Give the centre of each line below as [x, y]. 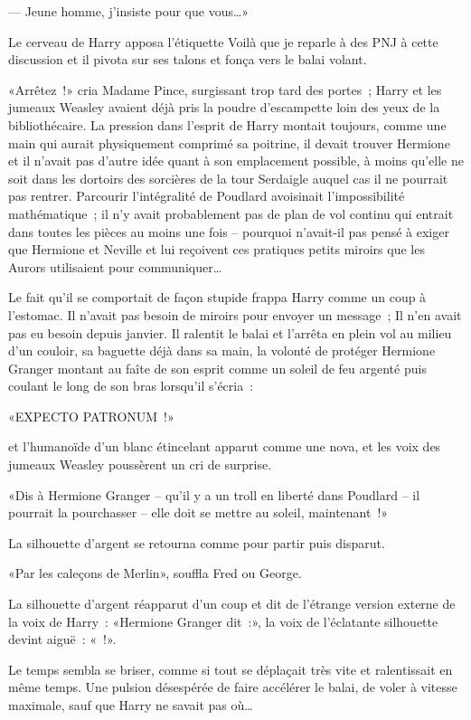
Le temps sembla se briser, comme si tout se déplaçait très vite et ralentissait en [231, 669]
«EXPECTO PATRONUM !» [91, 416]
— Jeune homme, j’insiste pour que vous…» [129, 11]
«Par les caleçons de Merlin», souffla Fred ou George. [155, 573]
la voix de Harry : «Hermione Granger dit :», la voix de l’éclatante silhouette [223, 621]
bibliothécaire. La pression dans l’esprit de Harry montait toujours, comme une [227, 124]
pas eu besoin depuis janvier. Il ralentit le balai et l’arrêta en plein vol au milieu [230, 332]
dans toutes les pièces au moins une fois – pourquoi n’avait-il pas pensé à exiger [229, 231]
